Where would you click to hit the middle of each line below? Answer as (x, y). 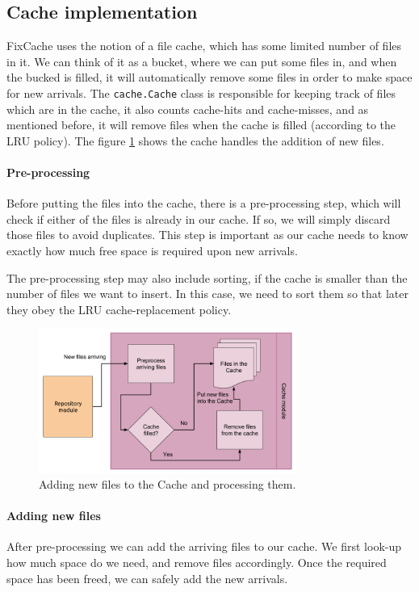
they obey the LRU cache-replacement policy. (119, 309)
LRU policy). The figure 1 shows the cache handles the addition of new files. (195, 140)
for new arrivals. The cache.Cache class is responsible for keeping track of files (201, 92)
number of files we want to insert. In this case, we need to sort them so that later (207, 294)
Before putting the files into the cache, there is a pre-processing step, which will (204, 203)
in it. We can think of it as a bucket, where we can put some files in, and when (202, 61)
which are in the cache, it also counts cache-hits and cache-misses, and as (188, 109)
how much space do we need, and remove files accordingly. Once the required (197, 563)
